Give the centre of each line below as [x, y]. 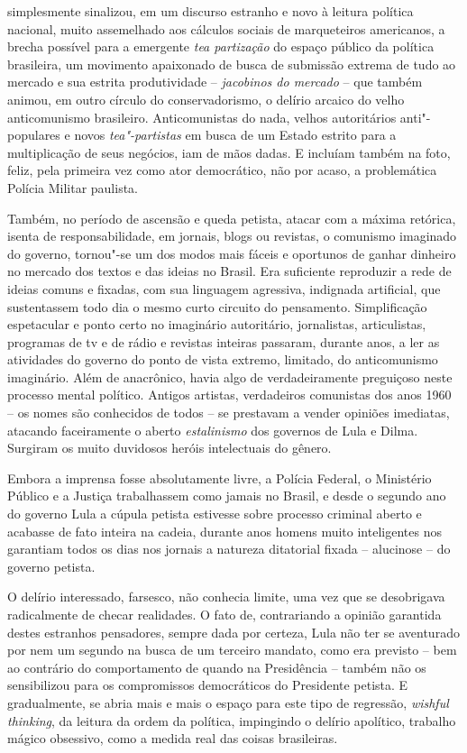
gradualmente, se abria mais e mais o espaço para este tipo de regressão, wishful [228, 702]
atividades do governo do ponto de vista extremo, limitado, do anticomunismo [223, 359]
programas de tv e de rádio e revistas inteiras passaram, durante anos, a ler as [224, 341]
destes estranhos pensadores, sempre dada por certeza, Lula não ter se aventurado [233, 632]
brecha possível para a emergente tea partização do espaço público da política [221, 46]
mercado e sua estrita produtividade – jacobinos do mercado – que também [215, 82]
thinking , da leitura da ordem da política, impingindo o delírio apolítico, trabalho [232, 720]
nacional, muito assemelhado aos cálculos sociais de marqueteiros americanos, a [226, 28]
